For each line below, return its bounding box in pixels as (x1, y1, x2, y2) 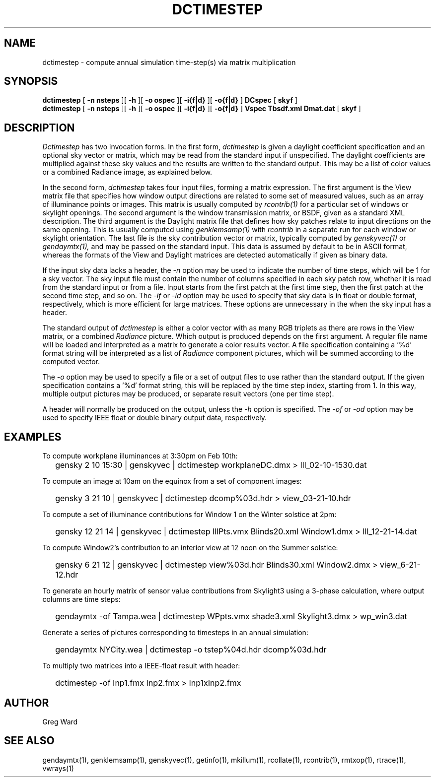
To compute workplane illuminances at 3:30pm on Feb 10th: (42, 452, 238, 460)
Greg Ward (42, 717, 78, 726)
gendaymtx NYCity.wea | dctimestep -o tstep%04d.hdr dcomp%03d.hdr (55, 645, 327, 655)
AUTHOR (4, 696, 49, 709)
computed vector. (42, 357, 100, 366)
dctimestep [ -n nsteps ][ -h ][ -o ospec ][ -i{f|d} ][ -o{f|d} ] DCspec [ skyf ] (42, 96, 298, 105)
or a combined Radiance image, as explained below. (42, 168, 213, 177)
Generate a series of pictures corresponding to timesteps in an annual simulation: (42, 628, 308, 637)
